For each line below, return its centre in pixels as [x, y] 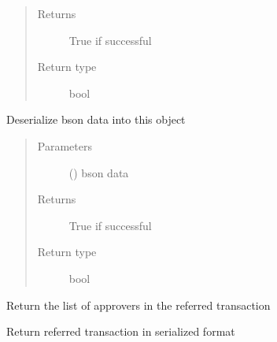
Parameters [65, 145]
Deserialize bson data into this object [96, 119]
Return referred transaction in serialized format [121, 331]
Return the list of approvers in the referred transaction [138, 305]
